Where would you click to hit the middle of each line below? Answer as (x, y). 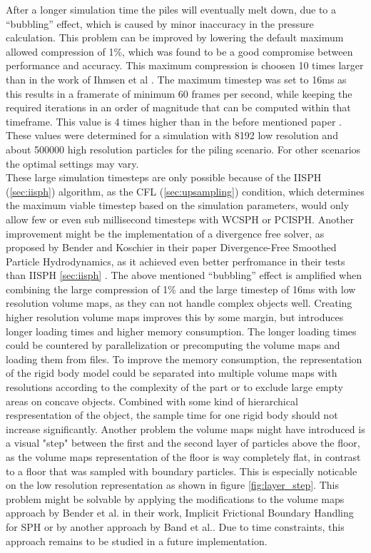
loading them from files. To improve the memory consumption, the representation (184, 359)
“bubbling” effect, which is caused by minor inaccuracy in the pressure (160, 23)
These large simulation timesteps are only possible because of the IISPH (164, 177)
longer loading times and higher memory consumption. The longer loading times (181, 331)
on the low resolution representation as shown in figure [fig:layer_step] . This (172, 485)
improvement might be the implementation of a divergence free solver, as (165, 233)
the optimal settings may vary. (72, 163)
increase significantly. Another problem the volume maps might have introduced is (185, 428)
